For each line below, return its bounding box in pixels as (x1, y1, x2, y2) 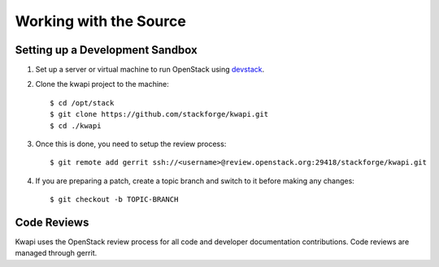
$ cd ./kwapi (50, 121, 102, 130)
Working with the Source (15, 12, 186, 30)
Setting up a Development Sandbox (15, 43, 198, 57)
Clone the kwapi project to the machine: (35, 80, 170, 89)
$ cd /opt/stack (50, 98, 115, 107)
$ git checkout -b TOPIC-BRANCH (50, 195, 179, 205)
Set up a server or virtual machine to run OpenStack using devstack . (35, 65, 264, 75)
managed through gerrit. (15, 248, 98, 258)
